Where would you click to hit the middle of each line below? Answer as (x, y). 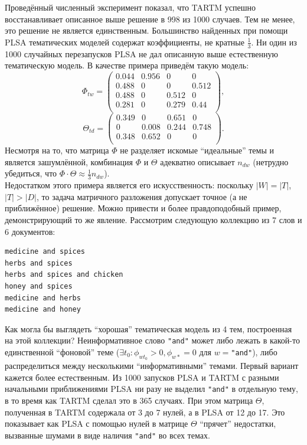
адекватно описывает (197, 161)
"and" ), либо (254, 352)
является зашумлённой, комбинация (69, 161)
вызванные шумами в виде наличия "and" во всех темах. (107, 435)
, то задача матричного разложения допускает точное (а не (142, 196)
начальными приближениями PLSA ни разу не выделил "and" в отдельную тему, (151, 389)
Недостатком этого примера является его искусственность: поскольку (129, 185)
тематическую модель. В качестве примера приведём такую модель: (127, 65)
